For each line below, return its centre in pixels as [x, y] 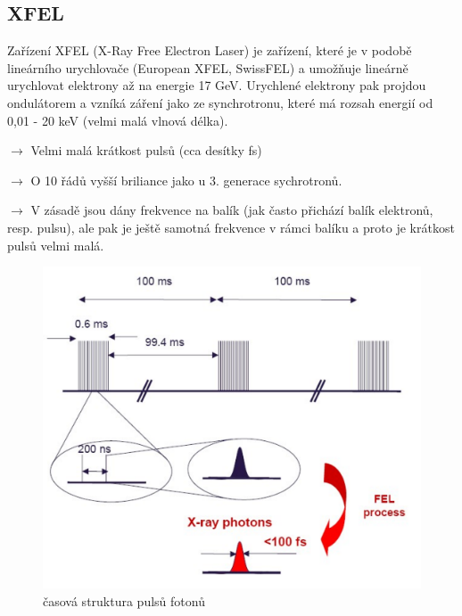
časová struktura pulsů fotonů [124, 600]
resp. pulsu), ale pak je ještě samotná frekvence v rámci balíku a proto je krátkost [231, 227]
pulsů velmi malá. [56, 245]
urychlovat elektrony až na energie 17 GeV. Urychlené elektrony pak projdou [217, 85]
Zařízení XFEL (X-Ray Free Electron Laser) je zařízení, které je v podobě [210, 50]
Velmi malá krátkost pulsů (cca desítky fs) [146, 150]
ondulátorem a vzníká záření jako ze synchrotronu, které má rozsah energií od [220, 102]
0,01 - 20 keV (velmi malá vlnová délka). [118, 120]
